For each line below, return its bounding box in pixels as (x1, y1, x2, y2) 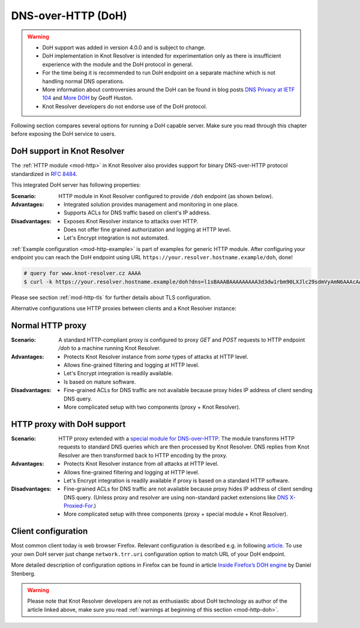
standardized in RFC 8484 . (11, 170, 77, 177)
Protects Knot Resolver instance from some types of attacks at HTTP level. (64, 353, 248, 360)
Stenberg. (11, 570, 36, 577)
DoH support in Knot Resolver (11, 146, 125, 156)
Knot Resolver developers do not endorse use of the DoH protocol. (42, 103, 208, 110)
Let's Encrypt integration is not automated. (64, 234, 169, 241)
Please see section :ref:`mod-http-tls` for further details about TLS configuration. (11, 294, 211, 301)
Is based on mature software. (64, 378, 136, 385)
